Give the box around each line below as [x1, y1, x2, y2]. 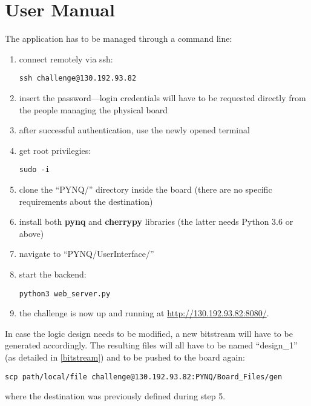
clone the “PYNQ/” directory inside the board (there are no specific [19, 183, 272, 195]
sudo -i [19, 165, 50, 175]
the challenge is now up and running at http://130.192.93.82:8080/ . [19, 307, 269, 319]
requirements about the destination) [19, 195, 153, 207]
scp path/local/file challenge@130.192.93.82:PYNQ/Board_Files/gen [5, 372, 283, 381]
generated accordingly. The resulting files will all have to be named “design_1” [5, 339, 298, 351]
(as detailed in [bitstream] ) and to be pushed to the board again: [5, 351, 246, 363]
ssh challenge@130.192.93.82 [19, 74, 137, 83]
